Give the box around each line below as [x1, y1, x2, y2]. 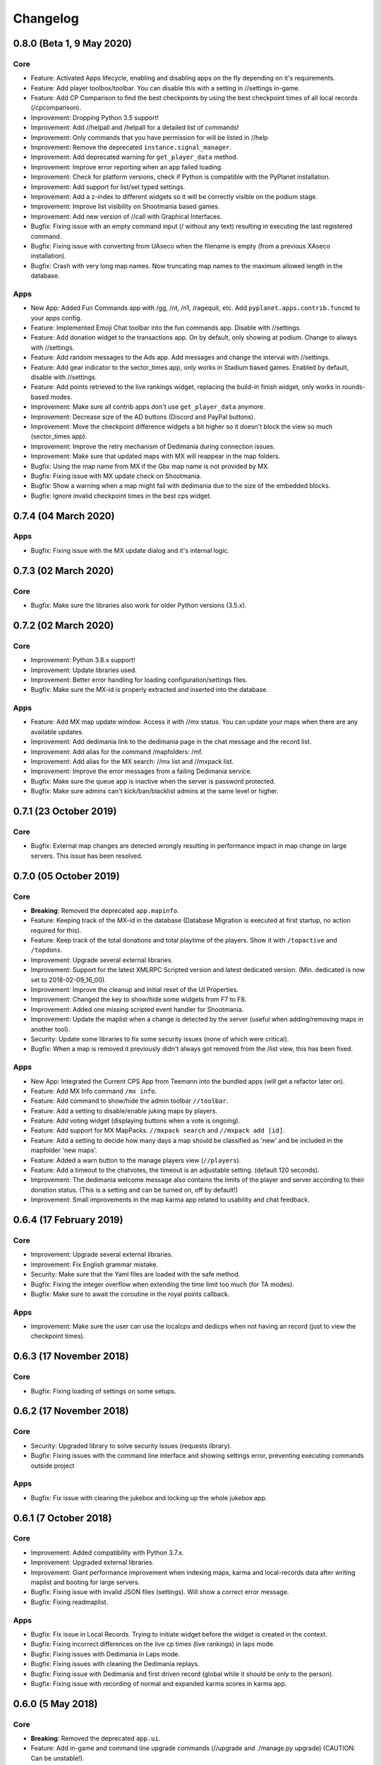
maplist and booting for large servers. [30, 1578, 140, 1586]
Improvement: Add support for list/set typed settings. [30, 182, 186, 191]
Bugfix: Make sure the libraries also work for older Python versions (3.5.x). [30, 601, 247, 609]
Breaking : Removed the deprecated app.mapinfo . [30, 906, 179, 914]
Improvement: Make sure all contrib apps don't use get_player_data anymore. [30, 402, 265, 411]
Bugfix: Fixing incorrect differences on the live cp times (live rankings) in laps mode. [30, 1640, 275, 1649]
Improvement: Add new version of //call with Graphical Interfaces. [30, 212, 222, 220]
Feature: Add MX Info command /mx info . [30, 1087, 157, 1095]
